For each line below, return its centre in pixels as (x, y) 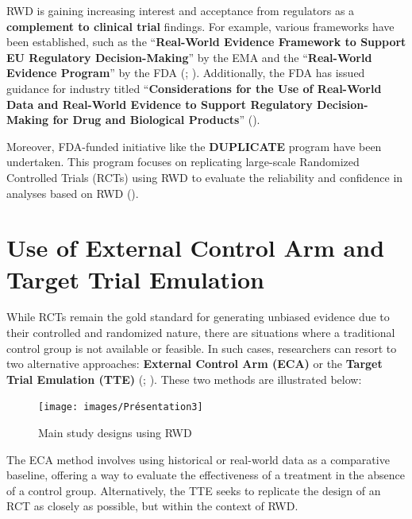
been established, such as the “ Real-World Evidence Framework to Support (206, 42)
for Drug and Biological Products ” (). (156, 120)
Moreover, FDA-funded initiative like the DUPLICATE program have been (194, 146)
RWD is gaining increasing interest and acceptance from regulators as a (181, 10)
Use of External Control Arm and (196, 248)
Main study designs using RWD (115, 433)
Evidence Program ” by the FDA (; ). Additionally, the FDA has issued (186, 73)
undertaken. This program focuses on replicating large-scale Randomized (183, 162)
